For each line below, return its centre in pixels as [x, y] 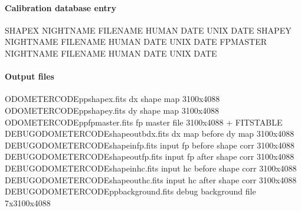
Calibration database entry [60, 7]
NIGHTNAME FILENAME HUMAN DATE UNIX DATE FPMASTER [136, 42]
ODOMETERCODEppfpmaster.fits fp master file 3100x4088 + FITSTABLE [144, 122]
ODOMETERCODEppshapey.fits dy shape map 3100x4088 [112, 110]
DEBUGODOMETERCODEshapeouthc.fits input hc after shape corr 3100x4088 [151, 179]
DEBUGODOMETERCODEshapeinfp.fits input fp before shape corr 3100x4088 [150, 145]
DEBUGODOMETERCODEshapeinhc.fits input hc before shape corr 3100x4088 [151, 168]
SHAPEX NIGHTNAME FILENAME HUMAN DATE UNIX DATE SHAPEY [148, 30]
